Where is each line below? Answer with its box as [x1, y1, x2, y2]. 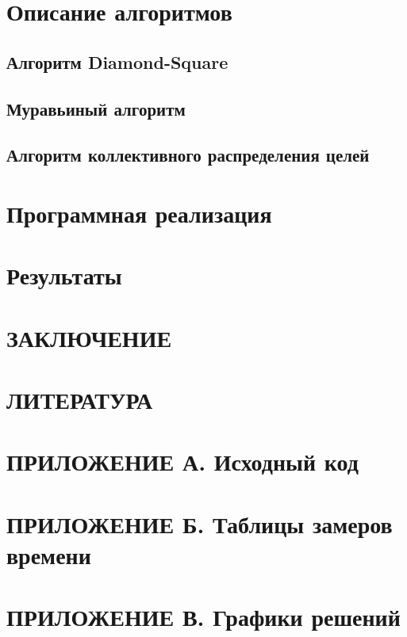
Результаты [6, 259, 122, 292]
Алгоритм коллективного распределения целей [6, 143, 370, 167]
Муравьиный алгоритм [6, 96, 186, 120]
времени [6, 538, 91, 570]
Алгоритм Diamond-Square [6, 49, 228, 74]
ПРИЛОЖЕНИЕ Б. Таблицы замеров [6, 507, 393, 540]
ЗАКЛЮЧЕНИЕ [6, 321, 172, 353]
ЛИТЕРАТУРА [6, 383, 153, 416]
